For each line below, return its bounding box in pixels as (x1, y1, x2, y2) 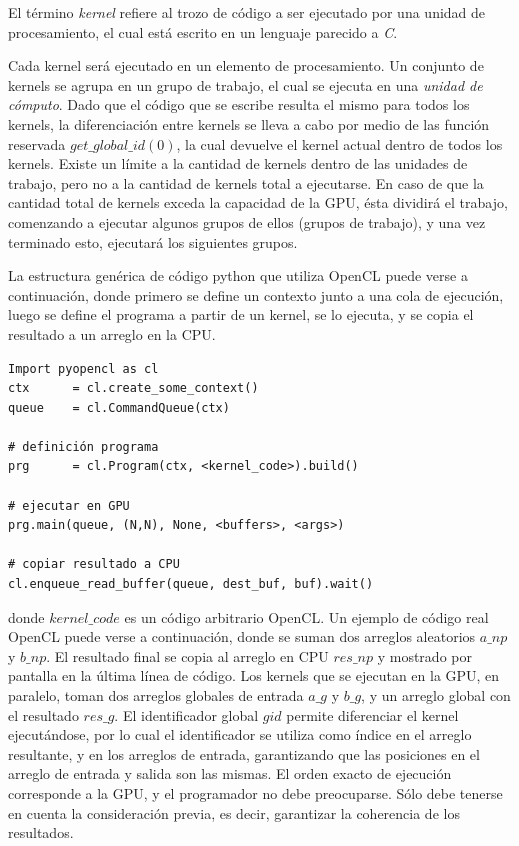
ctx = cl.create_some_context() (8, 381, 259, 396)
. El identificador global (114, 704, 259, 725)
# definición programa (8, 439, 159, 454)
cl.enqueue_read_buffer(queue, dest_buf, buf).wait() (8, 577, 374, 592)
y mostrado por (377, 645, 472, 666)
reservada (8, 133, 66, 154)
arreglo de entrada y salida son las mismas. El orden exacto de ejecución (8, 763, 452, 784)
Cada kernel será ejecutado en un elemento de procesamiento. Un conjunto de (8, 55, 484, 76)
